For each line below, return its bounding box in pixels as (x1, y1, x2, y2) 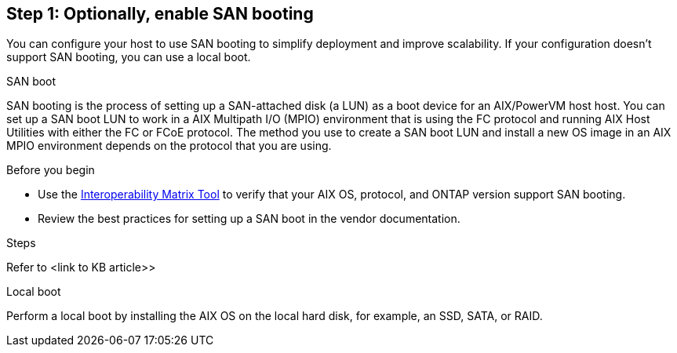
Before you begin (6, 163, 95, 177)
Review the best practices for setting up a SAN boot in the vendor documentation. (38, 212, 460, 226)
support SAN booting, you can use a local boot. (6, 50, 251, 64)
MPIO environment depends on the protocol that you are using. (6, 139, 332, 153)
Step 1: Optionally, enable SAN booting (6, 4, 314, 24)
